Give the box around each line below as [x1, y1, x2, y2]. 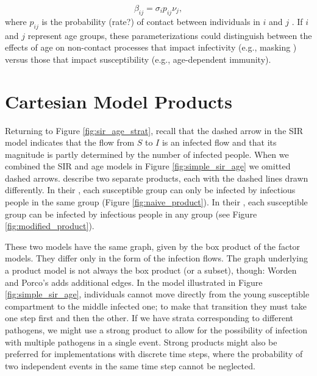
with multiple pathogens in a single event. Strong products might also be [5, 335, 277, 348]
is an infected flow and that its [162, 136, 277, 149]
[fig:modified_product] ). [5, 219, 94, 232]
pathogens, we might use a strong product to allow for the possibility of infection [5, 324, 307, 336]
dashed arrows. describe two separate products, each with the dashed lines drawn [5, 171, 308, 184]
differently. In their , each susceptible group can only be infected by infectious [5, 183, 296, 196]
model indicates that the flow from [5, 136, 135, 149]
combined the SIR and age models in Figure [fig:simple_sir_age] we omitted [5, 160, 291, 172]
